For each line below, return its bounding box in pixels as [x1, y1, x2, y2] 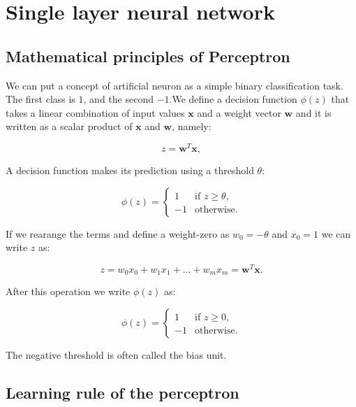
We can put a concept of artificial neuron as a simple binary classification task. [6, 78, 343, 92]
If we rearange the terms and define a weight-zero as [6, 226, 230, 241]
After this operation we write [6, 284, 131, 299]
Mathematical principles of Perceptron [6, 45, 290, 66]
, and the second [83, 92, 154, 106]
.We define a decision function [169, 92, 297, 106]
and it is [295, 105, 332, 120]
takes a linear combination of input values [6, 105, 185, 120]
